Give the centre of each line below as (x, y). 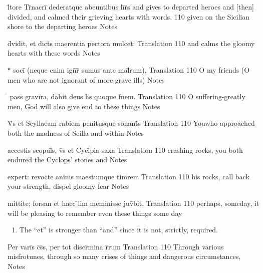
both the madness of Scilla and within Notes (76, 132)
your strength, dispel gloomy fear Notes (68, 186)
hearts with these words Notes (54, 53)
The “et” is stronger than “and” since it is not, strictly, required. (118, 230)
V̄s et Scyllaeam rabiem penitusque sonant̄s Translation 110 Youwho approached (131, 123)
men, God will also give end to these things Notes (84, 106)
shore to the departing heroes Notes (62, 26)
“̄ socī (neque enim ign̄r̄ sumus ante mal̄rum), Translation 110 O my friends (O (129, 69)
